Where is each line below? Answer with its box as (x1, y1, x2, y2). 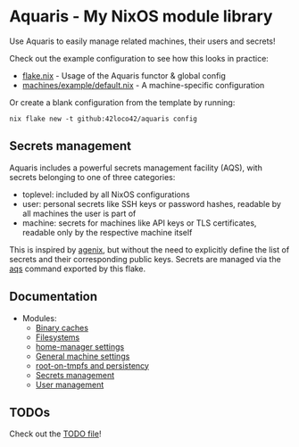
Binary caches (35, 322, 89, 333)
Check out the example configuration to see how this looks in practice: (9, 53, 270, 63)
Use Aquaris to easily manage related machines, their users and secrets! (9, 36, 276, 46)
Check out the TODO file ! (9, 428, 102, 439)
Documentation (9, 289, 98, 304)
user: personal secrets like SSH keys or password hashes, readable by (21, 198, 281, 209)
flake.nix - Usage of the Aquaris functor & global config (21, 70, 226, 81)
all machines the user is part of (21, 208, 137, 219)
